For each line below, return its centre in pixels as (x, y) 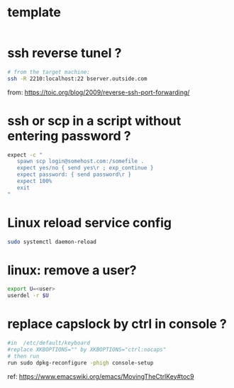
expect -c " (25, 155)
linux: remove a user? (72, 270)
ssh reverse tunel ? (65, 53)
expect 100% (34, 182)
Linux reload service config (90, 222)
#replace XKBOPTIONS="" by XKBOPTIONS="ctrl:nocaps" (87, 350)
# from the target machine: (49, 72)
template (34, 12)
